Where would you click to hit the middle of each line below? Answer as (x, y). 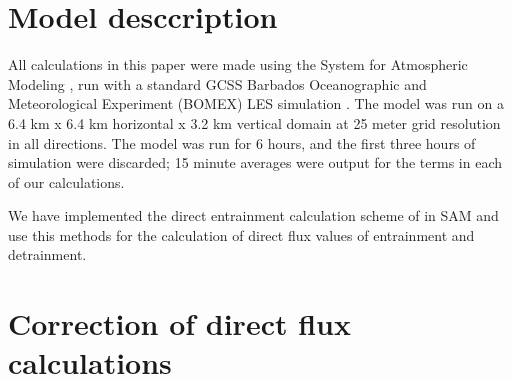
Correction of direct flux (179, 323)
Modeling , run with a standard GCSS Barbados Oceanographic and (217, 83)
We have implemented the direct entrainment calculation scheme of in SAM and (253, 215)
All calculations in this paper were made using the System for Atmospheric (238, 64)
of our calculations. (66, 181)
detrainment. (47, 254)
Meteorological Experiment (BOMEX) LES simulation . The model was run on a (256, 103)
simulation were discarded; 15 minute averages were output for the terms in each (255, 162)
